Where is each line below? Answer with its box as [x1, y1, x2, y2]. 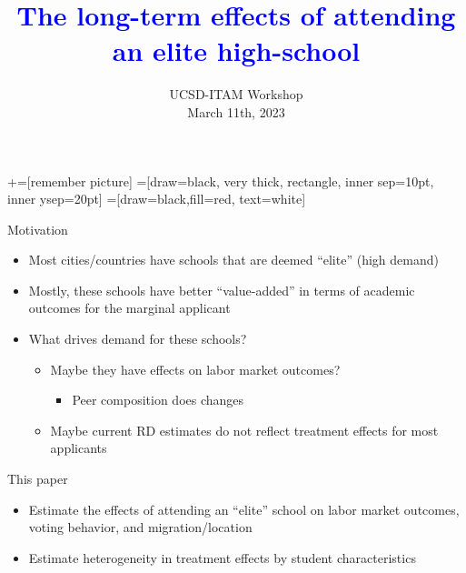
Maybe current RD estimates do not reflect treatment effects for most [50, 420, 439, 439]
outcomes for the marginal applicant [28, 298, 231, 317]
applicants [50, 438, 107, 457]
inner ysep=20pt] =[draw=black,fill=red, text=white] [7, 189, 306, 208]
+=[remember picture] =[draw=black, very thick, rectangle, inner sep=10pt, [7, 171, 434, 190]
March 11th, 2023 [187, 102, 285, 121]
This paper [7, 469, 68, 488]
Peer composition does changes [72, 390, 244, 409]
